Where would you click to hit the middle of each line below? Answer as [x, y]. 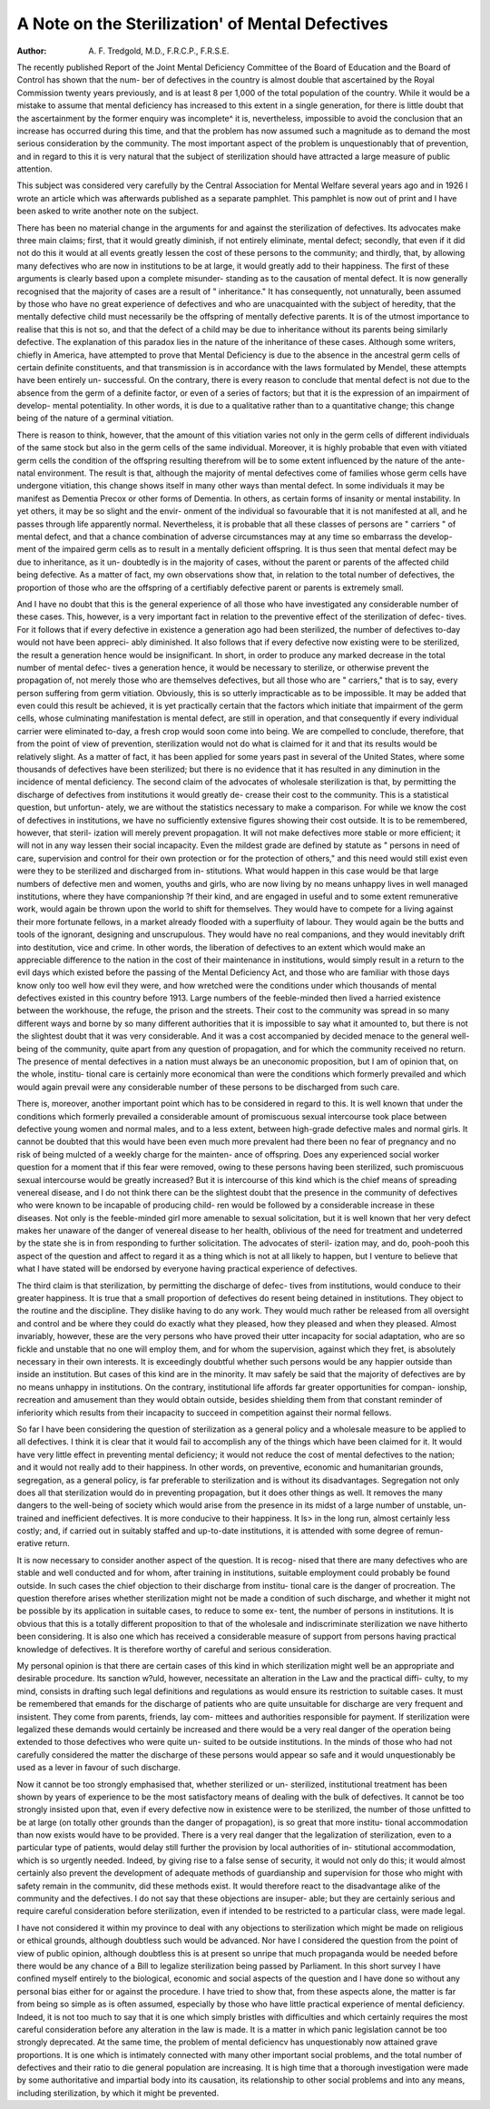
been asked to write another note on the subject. [108, 211]
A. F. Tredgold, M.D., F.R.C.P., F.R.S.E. [159, 51]
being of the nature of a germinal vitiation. [95, 419]
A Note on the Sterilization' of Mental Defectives [203, 24]
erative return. [43, 1543]
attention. [34, 169]
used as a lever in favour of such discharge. [98, 1768]
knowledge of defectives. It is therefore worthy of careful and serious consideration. [174, 1649]
